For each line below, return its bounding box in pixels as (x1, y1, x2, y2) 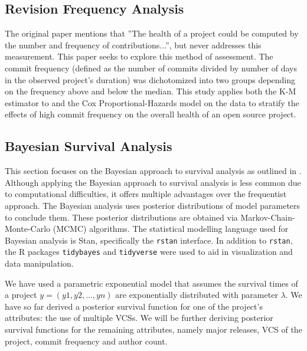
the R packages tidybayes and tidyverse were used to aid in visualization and (5, 245, 293, 258)
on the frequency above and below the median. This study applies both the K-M (5, 85, 296, 97)
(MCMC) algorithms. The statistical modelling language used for (53, 222, 289, 235)
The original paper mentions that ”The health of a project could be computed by (5, 27, 299, 40)
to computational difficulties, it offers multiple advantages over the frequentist (5, 188, 287, 200)
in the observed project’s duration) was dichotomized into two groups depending (5, 73, 296, 86)
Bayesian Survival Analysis (5, 137, 172, 155)
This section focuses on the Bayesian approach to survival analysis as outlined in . (5, 165, 302, 177)
